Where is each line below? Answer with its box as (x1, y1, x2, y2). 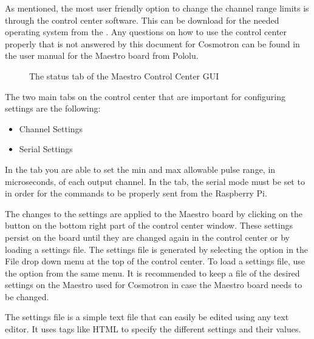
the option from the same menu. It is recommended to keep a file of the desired (5, 266, 300, 279)
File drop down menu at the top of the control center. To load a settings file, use (5, 255, 305, 267)
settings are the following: (5, 102, 101, 115)
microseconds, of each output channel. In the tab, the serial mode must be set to (5, 175, 305, 187)
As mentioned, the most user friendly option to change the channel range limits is (5, 2, 309, 14)
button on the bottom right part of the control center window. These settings (5, 219, 293, 232)
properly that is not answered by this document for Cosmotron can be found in (5, 37, 300, 50)
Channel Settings (19, 122, 83, 135)
